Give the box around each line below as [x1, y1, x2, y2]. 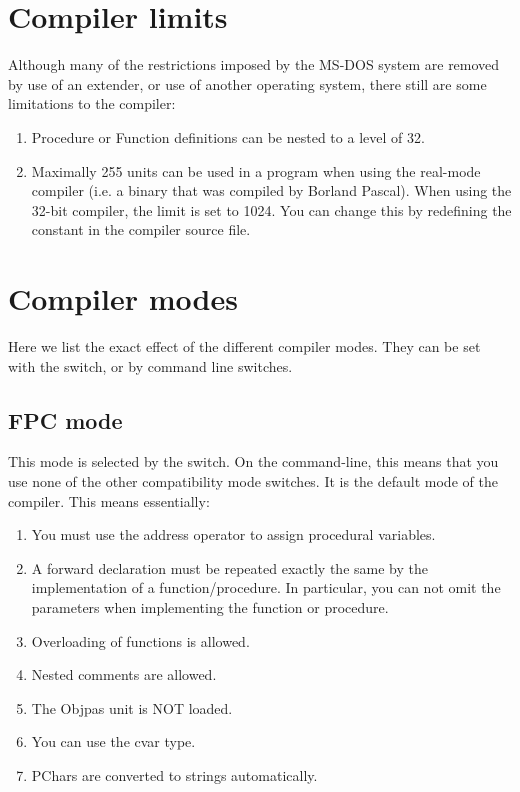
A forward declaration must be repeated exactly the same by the [31, 557, 428, 578]
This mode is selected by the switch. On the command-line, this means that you [8, 451, 499, 472]
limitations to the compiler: [8, 93, 176, 114]
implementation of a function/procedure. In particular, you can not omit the [31, 577, 501, 598]
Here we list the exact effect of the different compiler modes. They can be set [8, 336, 481, 356]
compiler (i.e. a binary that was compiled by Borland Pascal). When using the [31, 180, 512, 201]
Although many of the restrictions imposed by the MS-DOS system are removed [8, 54, 500, 75]
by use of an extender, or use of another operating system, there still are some [8, 73, 487, 94]
